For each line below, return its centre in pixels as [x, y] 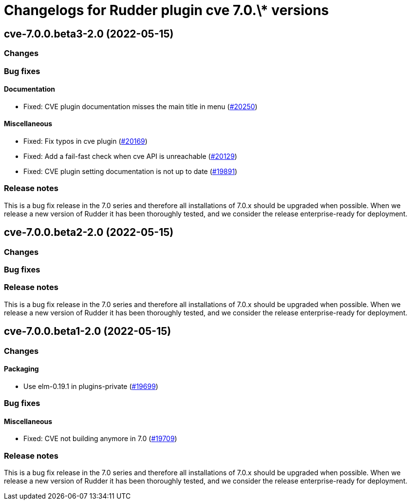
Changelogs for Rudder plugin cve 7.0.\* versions [167, 10]
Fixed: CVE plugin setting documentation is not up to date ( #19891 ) [131, 171]
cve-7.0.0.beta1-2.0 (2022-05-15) [88, 331]
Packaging [21, 369]
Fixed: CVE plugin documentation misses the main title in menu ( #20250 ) [140, 106]
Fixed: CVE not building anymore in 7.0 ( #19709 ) [100, 439]
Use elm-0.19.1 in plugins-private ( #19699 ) [91, 386]
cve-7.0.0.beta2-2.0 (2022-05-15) [89, 233]
